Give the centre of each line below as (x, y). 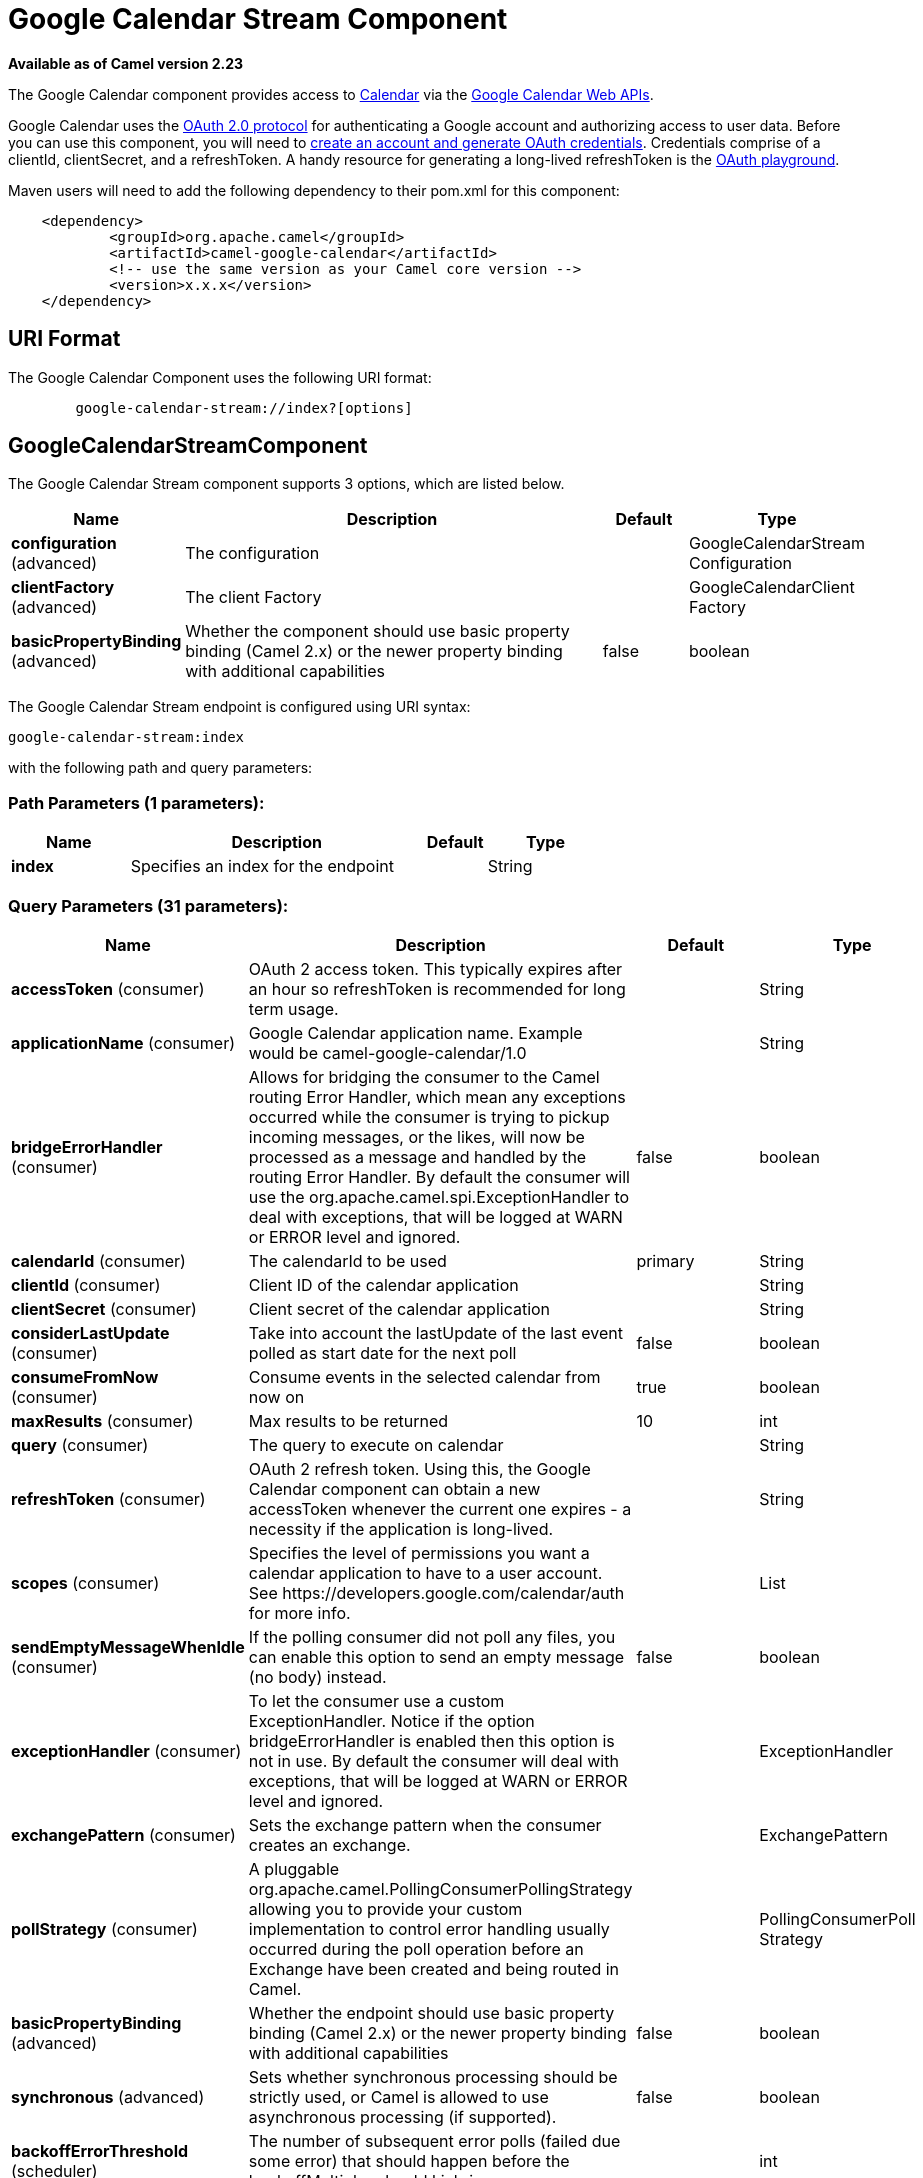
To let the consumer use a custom (376, 1700)
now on (276, 1396)
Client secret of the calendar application (399, 1308)
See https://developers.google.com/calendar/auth (436, 1592)
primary (665, 1260)
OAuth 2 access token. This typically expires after (435, 968)
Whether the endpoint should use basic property (431, 2012)
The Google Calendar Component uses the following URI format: (220, 377)
